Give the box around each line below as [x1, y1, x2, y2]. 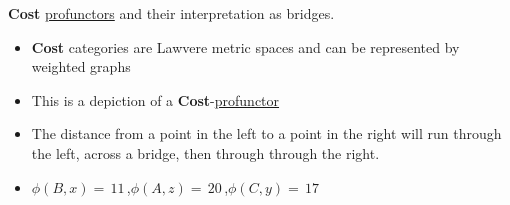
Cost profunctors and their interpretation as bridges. [8, 3, 335, 23]
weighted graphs [31, 56, 131, 77]
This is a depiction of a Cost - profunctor [31, 89, 280, 110]
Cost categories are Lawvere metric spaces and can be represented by [31, 36, 460, 57]
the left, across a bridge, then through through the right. [31, 142, 380, 163]
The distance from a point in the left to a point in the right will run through [31, 123, 502, 144]
